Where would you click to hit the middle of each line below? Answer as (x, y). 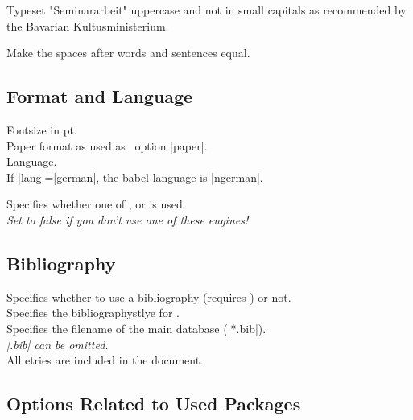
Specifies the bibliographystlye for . (93, 313)
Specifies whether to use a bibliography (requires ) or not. (149, 296)
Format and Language (100, 96)
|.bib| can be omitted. (58, 344)
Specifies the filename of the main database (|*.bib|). (136, 328)
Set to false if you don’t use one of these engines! (128, 219)
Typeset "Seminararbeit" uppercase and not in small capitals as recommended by (206, 10)
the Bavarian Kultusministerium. (88, 25)
